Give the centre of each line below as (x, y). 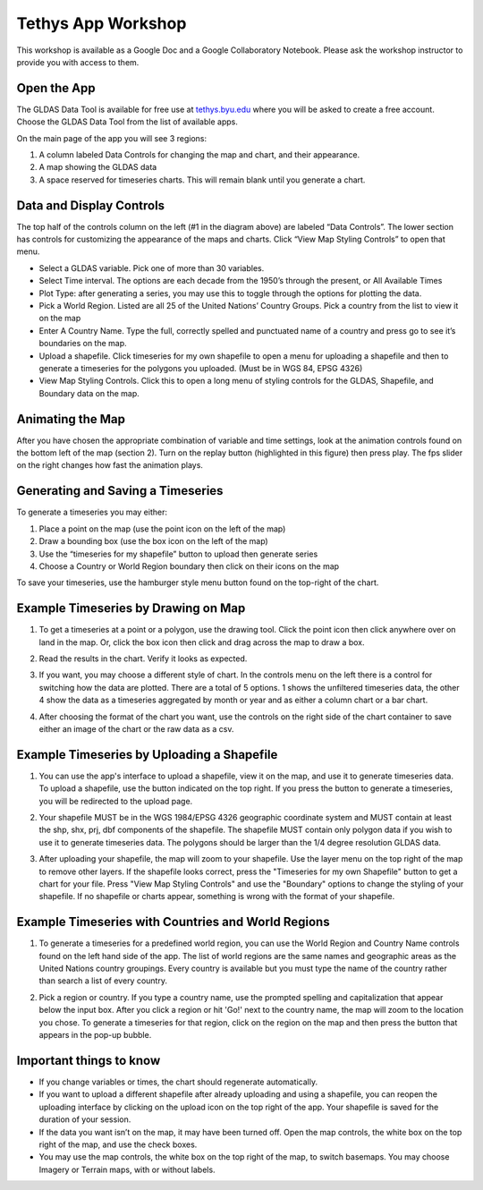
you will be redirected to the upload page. (116, 801)
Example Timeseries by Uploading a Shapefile (147, 755)
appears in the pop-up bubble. (95, 1035)
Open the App (56, 88)
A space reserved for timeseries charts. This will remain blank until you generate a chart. (202, 180)
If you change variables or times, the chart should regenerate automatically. (178, 1082)
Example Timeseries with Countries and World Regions (173, 922)
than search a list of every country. (103, 981)
